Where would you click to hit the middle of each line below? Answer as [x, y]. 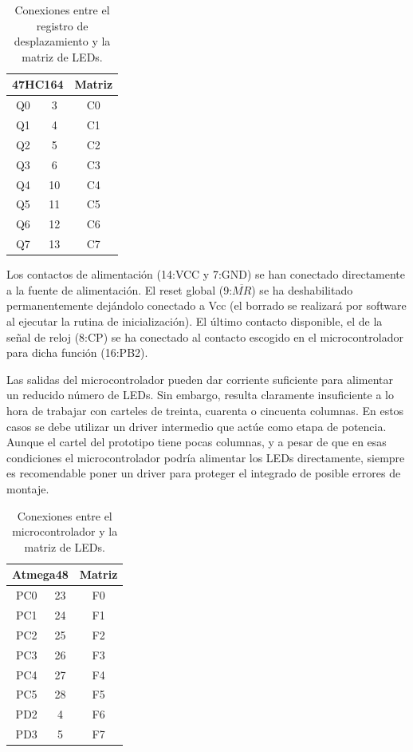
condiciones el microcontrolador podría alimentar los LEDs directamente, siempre [206, 457]
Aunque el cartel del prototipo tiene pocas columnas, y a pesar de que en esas [197, 442]
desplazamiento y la [62, 41]
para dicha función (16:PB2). [77, 352]
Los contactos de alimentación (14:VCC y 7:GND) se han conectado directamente [206, 274]
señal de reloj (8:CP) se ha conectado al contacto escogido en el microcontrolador [205, 336]
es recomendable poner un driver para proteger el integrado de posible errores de [204, 473]
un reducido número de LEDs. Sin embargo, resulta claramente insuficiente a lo [200, 395]
